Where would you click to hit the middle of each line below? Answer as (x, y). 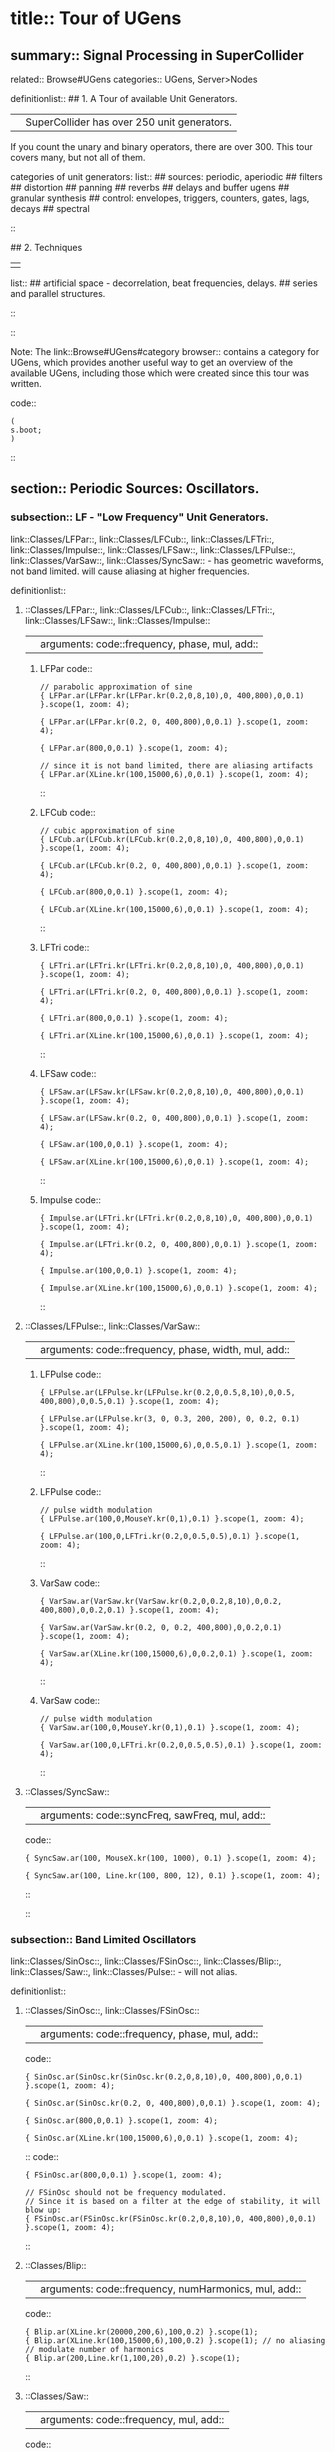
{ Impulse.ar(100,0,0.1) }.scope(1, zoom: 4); (138, 1270)
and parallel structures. (58, 293)
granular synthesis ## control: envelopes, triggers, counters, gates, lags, (160, 198)
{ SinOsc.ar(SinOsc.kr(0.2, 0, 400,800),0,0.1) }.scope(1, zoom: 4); (173, 2103)
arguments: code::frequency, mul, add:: (132, 2419)
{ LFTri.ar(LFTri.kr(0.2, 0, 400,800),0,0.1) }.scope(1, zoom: (174, 992)
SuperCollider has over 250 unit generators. (129, 122)
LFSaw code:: (68, 1073)
